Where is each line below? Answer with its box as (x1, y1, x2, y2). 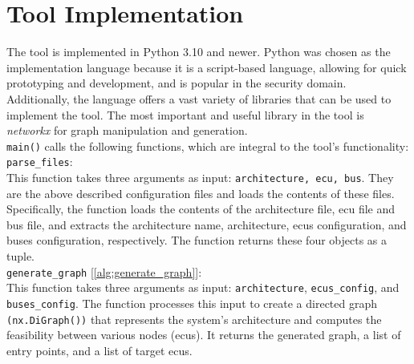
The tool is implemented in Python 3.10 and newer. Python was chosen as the (6, 43, 391, 60)
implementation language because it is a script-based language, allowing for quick (6, 59, 407, 75)
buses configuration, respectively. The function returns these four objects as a (6, 232, 388, 249)
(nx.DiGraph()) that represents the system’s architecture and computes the (6, 310, 382, 327)
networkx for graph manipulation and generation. (6, 122, 248, 139)
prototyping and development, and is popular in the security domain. (6, 75, 347, 91)
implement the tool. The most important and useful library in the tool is (6, 106, 364, 123)
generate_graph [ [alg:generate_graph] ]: (6, 263, 202, 280)
